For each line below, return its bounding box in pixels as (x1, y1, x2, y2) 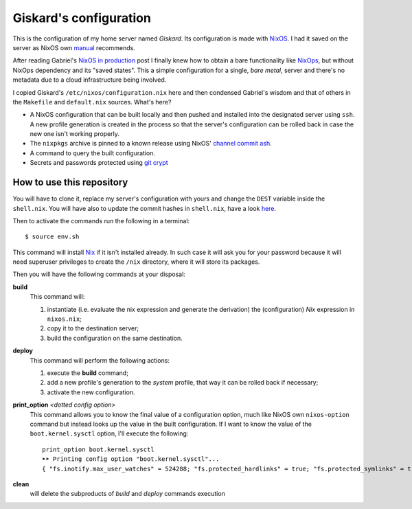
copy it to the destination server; (47, 324, 139, 332)
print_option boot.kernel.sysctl (42, 445, 154, 453)
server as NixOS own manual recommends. (12, 43, 135, 52)
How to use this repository (12, 177, 128, 188)
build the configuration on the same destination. (47, 334, 183, 342)
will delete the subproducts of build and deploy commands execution (30, 490, 226, 498)
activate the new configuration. (47, 388, 135, 396)
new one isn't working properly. (30, 130, 120, 138)
